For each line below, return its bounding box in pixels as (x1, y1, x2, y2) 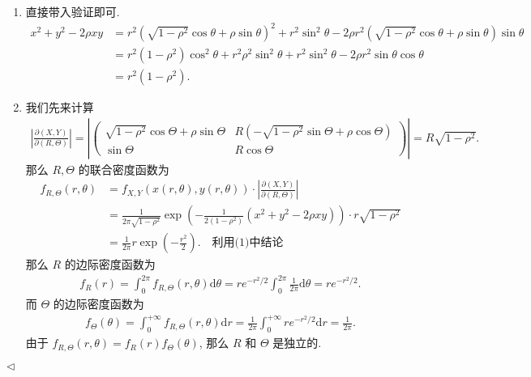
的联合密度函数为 (78, 160, 169, 177)
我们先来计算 (25, 99, 94, 116)
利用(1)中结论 (212, 237, 284, 249)
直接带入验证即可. (25, 3, 120, 19)
